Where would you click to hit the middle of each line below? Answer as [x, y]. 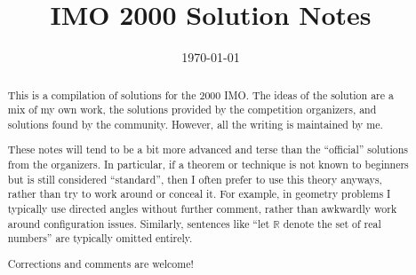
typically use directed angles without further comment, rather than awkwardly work [202, 208]
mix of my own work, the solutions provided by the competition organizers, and [192, 110]
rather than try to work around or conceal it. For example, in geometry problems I [199, 194]
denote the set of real [332, 223]
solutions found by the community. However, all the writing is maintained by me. [195, 124]
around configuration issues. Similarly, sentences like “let [139, 223]
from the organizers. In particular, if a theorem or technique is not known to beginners [208, 165]
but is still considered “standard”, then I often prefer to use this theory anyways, [195, 179]
